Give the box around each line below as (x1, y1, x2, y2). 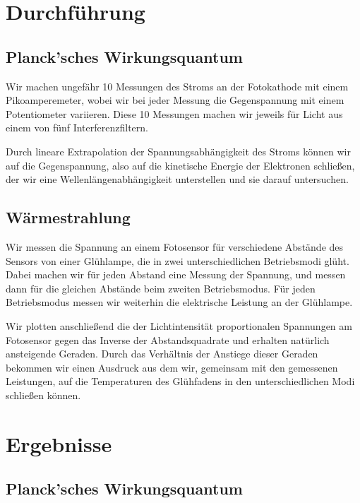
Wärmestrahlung (6, 206, 131, 228)
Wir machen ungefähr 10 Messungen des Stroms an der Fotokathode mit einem (6, 78, 349, 93)
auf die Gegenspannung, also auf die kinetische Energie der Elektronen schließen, (6, 158, 355, 172)
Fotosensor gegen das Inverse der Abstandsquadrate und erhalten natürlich (6, 332, 330, 347)
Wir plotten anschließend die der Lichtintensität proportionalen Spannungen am (6, 318, 352, 333)
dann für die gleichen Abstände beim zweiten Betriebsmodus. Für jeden (6, 280, 316, 295)
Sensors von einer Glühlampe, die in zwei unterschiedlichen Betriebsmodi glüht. (6, 253, 349, 268)
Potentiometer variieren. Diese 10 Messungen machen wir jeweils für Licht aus (6, 106, 343, 121)
